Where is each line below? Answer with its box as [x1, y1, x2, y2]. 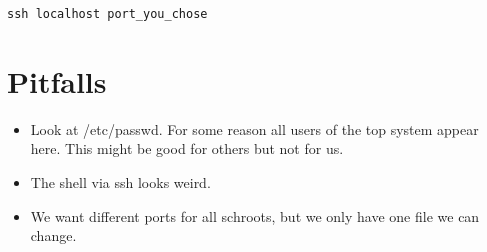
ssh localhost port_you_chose [7, 7, 208, 21]
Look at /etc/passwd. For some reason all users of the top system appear [30, 118, 479, 139]
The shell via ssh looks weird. [30, 171, 211, 192]
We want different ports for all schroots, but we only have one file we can [30, 205, 480, 226]
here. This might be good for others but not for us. [30, 138, 344, 159]
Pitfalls [7, 60, 107, 101]
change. [30, 225, 77, 246]
